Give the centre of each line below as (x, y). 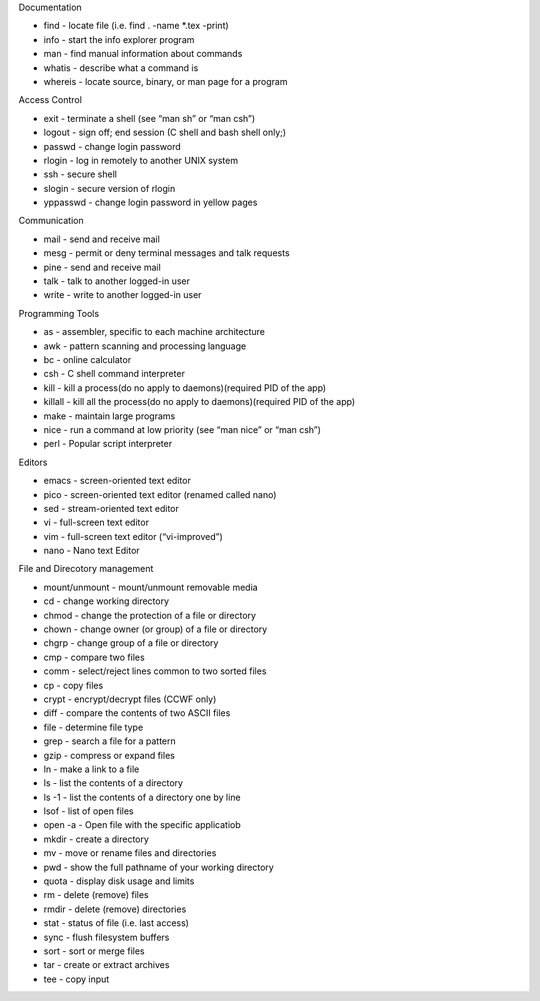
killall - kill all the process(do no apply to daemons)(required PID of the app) (199, 402)
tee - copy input (76, 979)
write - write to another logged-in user (122, 295)
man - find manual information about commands (143, 54)
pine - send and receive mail (102, 267)
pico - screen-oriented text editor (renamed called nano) (160, 494)
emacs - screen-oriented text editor (117, 481)
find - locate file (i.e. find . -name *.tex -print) (136, 26)
